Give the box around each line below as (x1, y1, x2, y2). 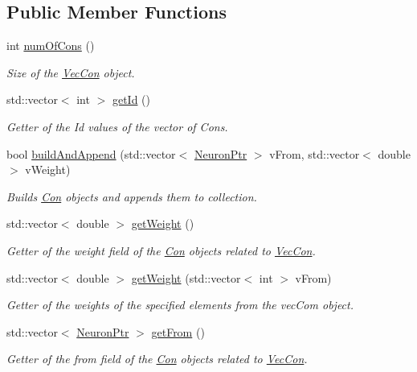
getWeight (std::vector (131, 269, 241, 286)
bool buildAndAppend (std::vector (6, 145, 176, 162)
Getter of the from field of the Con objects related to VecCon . (6, 350, 308, 367)
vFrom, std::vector (269, 145, 360, 162)
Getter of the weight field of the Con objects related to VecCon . (6, 242, 316, 258)
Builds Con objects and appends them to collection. (6, 188, 257, 205)
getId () (112, 91, 151, 108)
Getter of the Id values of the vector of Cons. (6, 118, 228, 134)
